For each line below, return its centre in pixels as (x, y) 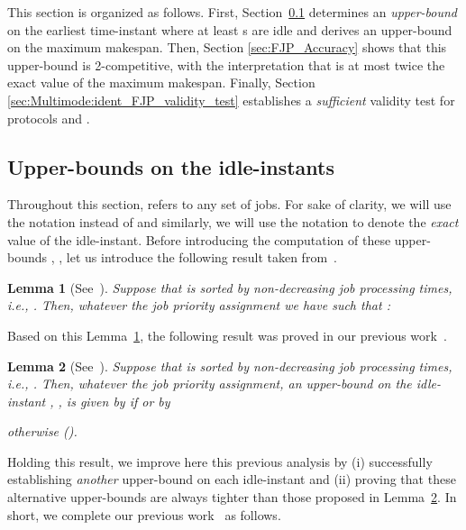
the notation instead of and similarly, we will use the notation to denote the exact (233, 221)
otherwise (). (42, 431)
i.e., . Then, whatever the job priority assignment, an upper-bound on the (210, 384)
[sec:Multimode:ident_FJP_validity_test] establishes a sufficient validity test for (231, 100)
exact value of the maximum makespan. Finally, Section (161, 82)
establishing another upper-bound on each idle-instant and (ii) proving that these (232, 479)
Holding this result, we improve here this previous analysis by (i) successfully (220, 461)
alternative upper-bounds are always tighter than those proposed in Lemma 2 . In (232, 497)
